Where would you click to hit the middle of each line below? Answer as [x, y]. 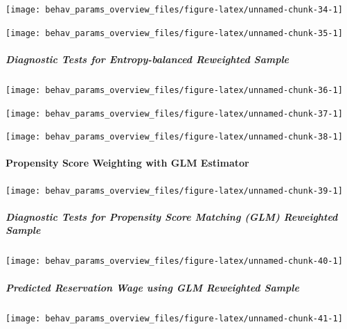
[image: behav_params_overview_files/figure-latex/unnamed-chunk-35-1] [174, 33]
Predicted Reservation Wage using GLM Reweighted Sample [152, 287]
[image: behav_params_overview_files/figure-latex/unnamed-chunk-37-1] [174, 113]
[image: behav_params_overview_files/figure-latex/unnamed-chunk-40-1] [174, 261]
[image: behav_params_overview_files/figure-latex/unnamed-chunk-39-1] [174, 191]
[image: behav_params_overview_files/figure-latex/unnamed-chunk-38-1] [174, 137]
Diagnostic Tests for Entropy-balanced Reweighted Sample [148, 59]
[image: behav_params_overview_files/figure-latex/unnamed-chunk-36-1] [174, 90]
